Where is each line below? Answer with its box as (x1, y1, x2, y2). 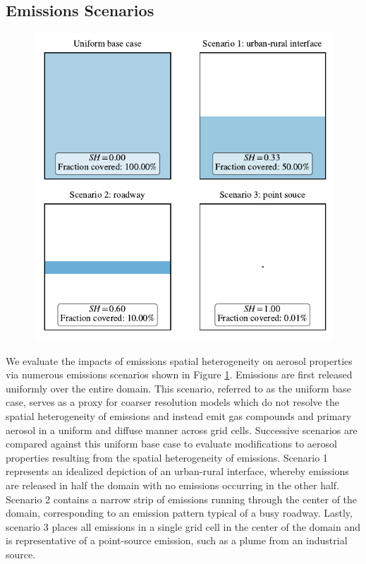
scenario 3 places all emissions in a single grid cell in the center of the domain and (6, 519, 360, 534)
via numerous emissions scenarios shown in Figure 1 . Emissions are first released (6, 367, 353, 382)
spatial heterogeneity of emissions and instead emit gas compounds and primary (6, 408, 352, 423)
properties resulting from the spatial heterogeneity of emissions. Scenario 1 (6, 450, 328, 464)
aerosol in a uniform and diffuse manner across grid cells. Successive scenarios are (6, 422, 358, 437)
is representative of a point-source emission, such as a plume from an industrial (6, 533, 348, 548)
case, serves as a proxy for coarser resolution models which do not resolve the (6, 395, 339, 409)
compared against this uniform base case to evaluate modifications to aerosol (6, 436, 337, 451)
